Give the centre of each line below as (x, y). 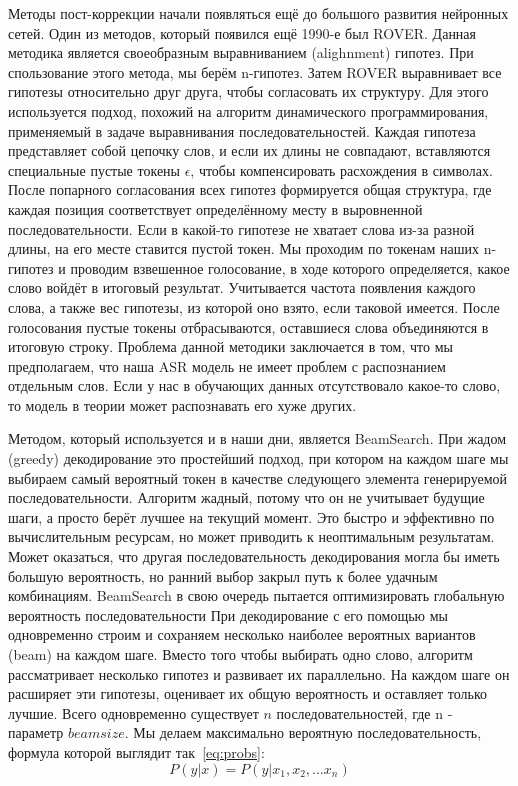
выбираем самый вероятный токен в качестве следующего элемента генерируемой (258, 477)
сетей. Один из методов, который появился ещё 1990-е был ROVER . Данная (242, 32)
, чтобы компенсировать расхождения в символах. (341, 169)
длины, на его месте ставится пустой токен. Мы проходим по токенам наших (244, 248)
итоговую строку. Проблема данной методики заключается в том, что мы (230, 346)
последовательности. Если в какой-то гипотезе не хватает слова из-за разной (241, 228)
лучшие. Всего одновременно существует (133, 712)
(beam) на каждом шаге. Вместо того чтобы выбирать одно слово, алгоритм (240, 654)
